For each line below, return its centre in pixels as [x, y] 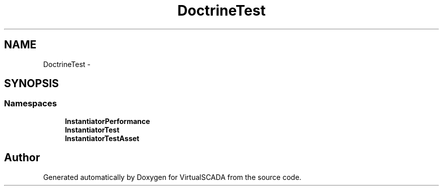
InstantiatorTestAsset [102, 138]
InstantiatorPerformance [107, 121]
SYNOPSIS [32, 84]
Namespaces [31, 104]
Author [22, 158]
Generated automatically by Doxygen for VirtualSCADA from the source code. [172, 177]
